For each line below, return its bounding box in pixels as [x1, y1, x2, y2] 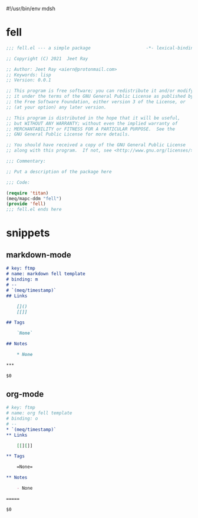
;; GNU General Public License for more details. [6, 131, 131, 137]
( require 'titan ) [6, 190, 49, 196]
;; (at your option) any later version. [6, 104, 107, 110]
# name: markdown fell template [6, 271, 85, 277]
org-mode [6, 389, 44, 399]
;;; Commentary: [6, 159, 46, 164]
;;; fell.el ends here [6, 206, 62, 213]
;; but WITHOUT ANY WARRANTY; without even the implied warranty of [6, 120, 178, 126]
